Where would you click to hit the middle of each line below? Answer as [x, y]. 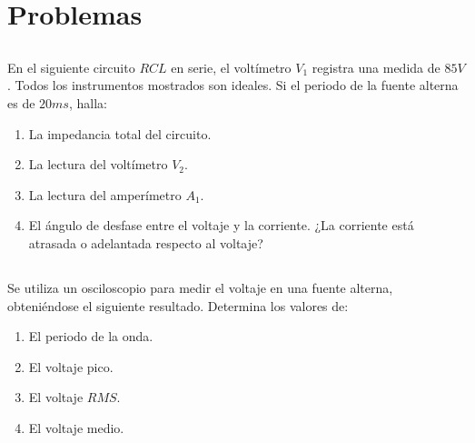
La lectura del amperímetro [105, 194]
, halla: [88, 102]
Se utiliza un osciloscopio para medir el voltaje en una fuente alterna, [200, 287]
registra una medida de [376, 67]
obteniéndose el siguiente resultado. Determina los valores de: [178, 305]
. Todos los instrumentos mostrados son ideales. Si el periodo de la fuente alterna [233, 85]
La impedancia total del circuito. [120, 133]
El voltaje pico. [71, 366]
